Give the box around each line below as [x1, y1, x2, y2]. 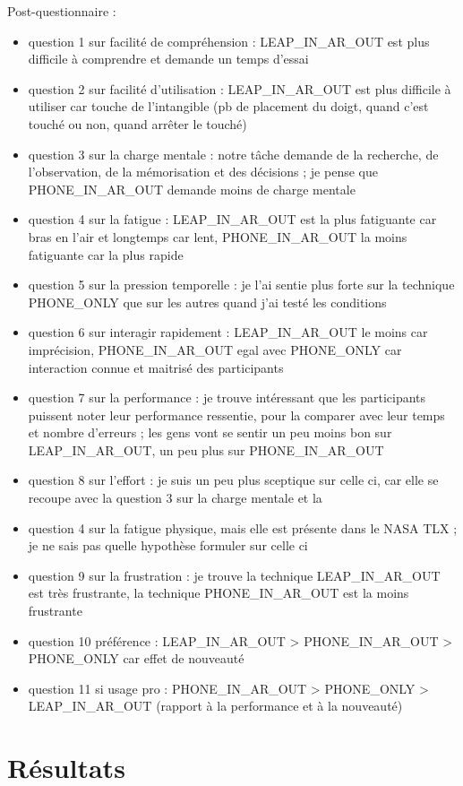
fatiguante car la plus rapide [28, 245, 184, 263]
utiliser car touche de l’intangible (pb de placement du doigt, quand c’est [28, 97, 429, 116]
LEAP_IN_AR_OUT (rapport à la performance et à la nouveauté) [28, 696, 403, 715]
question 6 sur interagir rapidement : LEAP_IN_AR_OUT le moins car [28, 323, 428, 341]
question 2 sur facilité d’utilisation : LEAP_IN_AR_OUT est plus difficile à [28, 79, 451, 98]
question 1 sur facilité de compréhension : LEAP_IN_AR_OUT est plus [28, 31, 430, 50]
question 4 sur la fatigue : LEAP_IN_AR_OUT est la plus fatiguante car [28, 210, 437, 229]
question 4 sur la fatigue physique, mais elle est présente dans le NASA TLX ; [28, 518, 458, 537]
